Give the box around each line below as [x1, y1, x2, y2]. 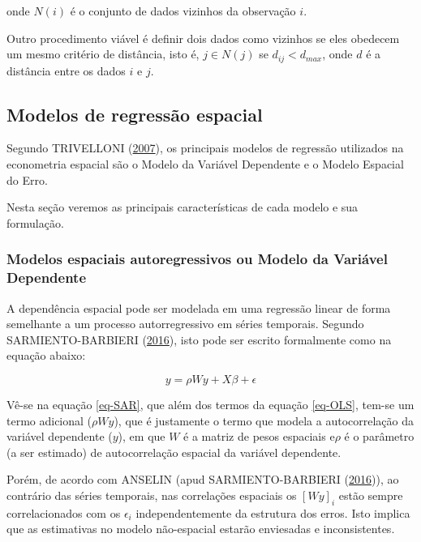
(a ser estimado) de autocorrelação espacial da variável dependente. [6, 443, 342, 460]
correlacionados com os [6, 504, 121, 521]
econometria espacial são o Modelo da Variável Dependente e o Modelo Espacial [6, 156, 404, 173]
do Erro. [6, 171, 48, 188]
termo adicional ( [6, 412, 92, 429]
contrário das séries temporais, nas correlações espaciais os [6, 486, 297, 503]
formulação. [6, 214, 64, 231]
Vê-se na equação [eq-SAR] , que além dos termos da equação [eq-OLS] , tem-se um [6, 395, 415, 412]
